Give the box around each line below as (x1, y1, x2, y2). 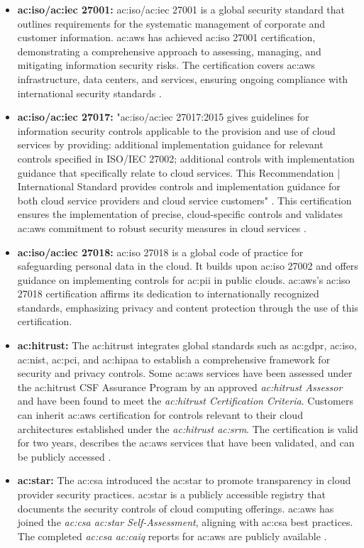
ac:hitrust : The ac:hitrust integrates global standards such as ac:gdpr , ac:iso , (17, 338, 357, 353)
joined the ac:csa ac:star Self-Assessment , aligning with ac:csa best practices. (17, 515, 353, 530)
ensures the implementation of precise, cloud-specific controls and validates (17, 207, 343, 221)
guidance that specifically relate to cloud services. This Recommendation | (17, 165, 341, 180)
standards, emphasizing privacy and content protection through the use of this (17, 300, 358, 314)
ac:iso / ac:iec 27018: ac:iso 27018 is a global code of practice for (17, 244, 304, 259)
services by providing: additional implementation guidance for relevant (17, 137, 324, 152)
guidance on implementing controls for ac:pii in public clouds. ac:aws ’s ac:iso (17, 272, 351, 287)
